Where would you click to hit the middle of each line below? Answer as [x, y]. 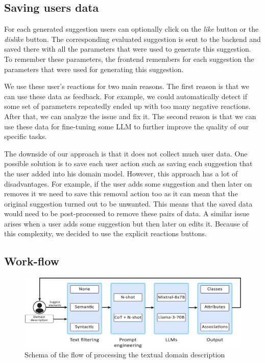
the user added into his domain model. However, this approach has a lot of [121, 173]
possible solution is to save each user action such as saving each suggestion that [128, 163]
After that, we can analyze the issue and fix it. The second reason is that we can [130, 116]
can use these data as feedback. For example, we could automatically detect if [126, 96]
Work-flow [32, 261]
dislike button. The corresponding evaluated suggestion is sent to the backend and [132, 39]
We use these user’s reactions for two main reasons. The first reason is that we [127, 86]
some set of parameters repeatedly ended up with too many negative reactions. [127, 106]
